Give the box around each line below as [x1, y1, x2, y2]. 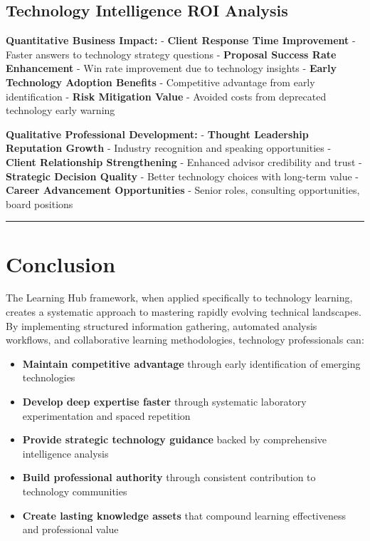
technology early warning [6, 103, 115, 118]
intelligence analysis [22, 445, 109, 460]
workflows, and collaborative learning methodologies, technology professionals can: [6, 332, 364, 347]
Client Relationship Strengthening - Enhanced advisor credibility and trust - [6, 154, 362, 169]
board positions [6, 196, 73, 211]
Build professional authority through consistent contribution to [22, 470, 316, 485]
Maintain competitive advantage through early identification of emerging [22, 356, 361, 371]
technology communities [22, 483, 127, 498]
